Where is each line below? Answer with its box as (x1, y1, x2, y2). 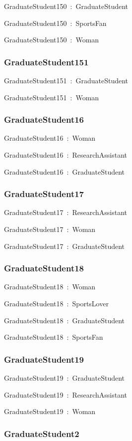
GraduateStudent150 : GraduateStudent (4, 1, 129, 11)
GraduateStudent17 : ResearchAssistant (4, 207, 128, 218)
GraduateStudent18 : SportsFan (4, 332, 103, 342)
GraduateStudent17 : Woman (4, 224, 96, 234)
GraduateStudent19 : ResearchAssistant (4, 389, 128, 400)
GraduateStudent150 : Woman (4, 34, 99, 45)
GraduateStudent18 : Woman (4, 281, 96, 292)
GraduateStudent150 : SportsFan (4, 17, 107, 28)
